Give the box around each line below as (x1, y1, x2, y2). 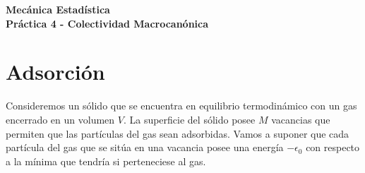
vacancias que (271, 112, 330, 126)
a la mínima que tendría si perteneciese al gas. (6, 153, 206, 168)
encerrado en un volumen (6, 112, 115, 126)
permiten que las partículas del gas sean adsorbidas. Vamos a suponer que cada (6, 126, 349, 141)
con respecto (306, 140, 360, 155)
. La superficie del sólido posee (123, 112, 256, 126)
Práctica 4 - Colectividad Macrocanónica (6, 16, 209, 30)
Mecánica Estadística (6, 2, 110, 16)
